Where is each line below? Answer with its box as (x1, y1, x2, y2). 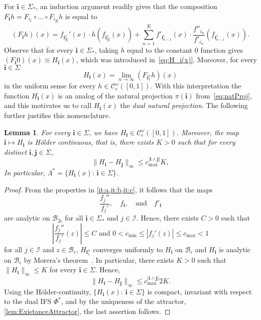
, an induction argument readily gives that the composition (36, 1, 217, 11)
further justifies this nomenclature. (4, 110, 110, 120)
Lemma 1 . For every (4, 127, 70, 137)
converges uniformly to (93, 244, 163, 254)
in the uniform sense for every (4, 80, 96, 91)
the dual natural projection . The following (120, 100, 248, 111)
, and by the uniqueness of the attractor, (61, 296, 186, 306)
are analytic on (4, 212, 50, 223)
